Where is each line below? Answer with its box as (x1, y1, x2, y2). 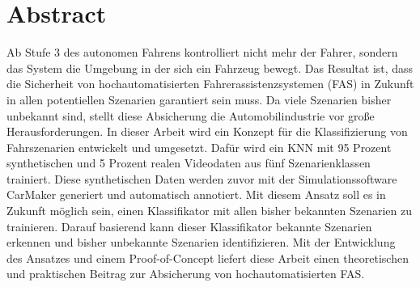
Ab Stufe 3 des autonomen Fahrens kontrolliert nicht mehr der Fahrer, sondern (6, 44, 398, 61)
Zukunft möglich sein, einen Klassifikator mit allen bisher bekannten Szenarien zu (6, 202, 412, 219)
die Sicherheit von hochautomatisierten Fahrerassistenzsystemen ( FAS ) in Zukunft (6, 75, 414, 92)
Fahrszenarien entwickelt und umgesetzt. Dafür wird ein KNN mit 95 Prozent (6, 138, 392, 155)
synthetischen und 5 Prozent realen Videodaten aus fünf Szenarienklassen (6, 154, 371, 171)
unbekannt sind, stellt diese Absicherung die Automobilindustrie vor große (6, 107, 375, 124)
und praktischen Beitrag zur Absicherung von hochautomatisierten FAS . (6, 265, 365, 282)
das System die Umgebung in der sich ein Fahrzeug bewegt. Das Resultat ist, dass (6, 59, 414, 76)
